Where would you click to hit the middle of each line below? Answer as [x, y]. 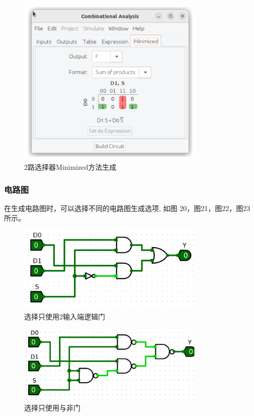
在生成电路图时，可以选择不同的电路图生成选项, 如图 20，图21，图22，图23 [127, 208]
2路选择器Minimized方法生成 [70, 167]
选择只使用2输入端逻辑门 [65, 317]
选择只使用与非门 [52, 408]
